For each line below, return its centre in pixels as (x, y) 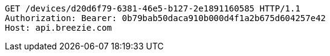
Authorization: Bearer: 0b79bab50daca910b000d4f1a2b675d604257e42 (166, 18)
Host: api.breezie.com (59, 28)
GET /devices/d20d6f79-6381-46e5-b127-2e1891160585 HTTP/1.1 (153, 8)
